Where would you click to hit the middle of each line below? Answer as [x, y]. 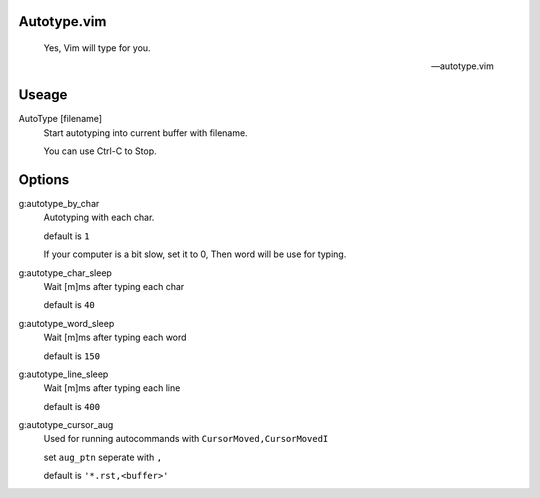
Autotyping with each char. [99, 217]
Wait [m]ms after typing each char [114, 286]
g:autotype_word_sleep [66, 323]
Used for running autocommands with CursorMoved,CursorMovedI [186, 439]
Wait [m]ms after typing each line [112, 388]
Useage [43, 95]
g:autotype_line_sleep [63, 374]
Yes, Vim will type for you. [97, 48]
